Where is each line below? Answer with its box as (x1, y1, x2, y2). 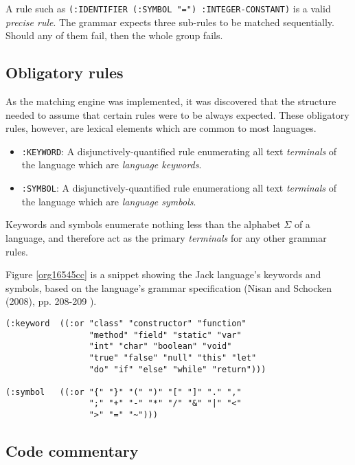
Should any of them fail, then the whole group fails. (5, 28, 223, 43)
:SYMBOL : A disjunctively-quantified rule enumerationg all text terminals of (21, 181, 336, 195)
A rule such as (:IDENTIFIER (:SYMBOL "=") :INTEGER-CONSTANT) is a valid (5, 1, 331, 15)
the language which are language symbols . (21, 194, 196, 208)
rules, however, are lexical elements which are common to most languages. (5, 121, 317, 135)
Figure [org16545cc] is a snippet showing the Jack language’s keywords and (5, 267, 321, 282)
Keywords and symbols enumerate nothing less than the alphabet (5, 217, 281, 231)
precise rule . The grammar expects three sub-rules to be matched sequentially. (5, 14, 334, 29)
